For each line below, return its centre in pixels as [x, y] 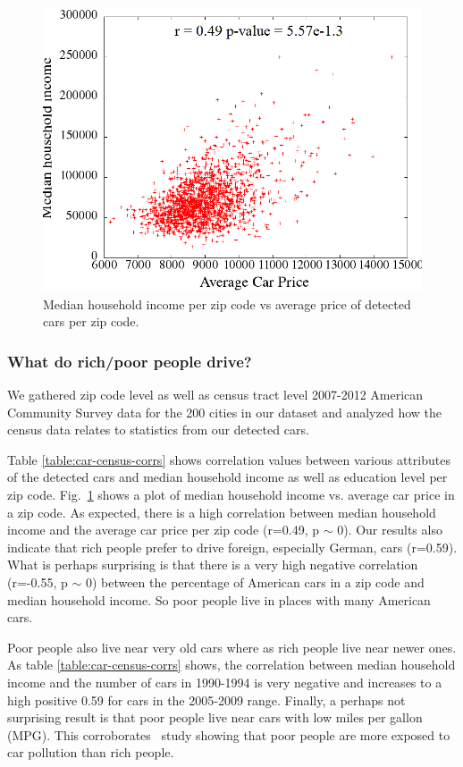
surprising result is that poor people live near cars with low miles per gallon [215, 717]
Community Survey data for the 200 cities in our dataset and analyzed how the [224, 412]
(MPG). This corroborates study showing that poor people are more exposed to [229, 734]
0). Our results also [390, 530]
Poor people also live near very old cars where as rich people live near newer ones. [232, 647]
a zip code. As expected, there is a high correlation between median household [222, 512]
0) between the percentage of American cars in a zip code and [255, 582]
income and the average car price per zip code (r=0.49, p [164, 530]
